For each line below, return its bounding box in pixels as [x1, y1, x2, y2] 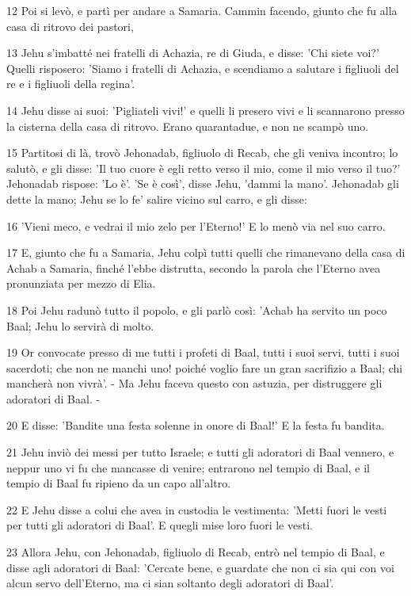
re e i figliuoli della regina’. [6, 75, 135, 92]
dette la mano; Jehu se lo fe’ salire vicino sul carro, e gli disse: [6, 190, 307, 207]
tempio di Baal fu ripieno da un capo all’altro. [6, 475, 231, 491]
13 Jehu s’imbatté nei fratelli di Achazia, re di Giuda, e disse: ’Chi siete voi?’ [6, 44, 379, 61]
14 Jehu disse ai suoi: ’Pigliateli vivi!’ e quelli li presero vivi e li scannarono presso [6, 101, 405, 118]
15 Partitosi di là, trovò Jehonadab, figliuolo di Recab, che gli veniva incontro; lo [6, 144, 398, 161]
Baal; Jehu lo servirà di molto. [6, 317, 154, 334]
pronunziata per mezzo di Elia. [6, 275, 156, 292]
